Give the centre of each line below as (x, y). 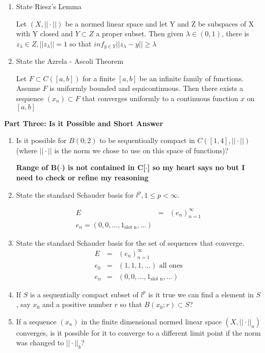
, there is (235, 33)
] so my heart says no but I (196, 167)
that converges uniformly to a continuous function (160, 98)
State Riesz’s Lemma (49, 6)
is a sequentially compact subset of (84, 294)
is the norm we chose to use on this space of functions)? (141, 150)
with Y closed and (44, 33)
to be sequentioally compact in (147, 140)
